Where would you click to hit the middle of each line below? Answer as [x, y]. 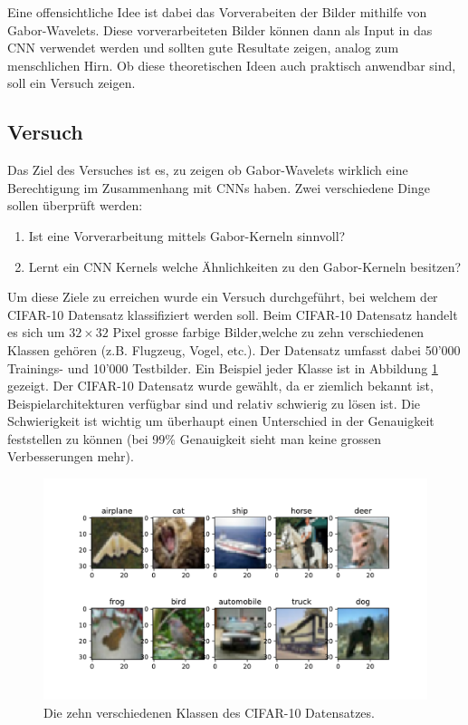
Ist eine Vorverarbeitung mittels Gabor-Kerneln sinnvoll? [187, 235]
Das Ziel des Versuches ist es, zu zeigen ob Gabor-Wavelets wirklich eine [208, 170]
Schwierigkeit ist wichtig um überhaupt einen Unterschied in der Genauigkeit [221, 421]
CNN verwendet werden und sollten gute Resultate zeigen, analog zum [203, 48]
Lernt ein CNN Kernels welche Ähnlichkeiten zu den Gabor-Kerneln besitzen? [245, 266]
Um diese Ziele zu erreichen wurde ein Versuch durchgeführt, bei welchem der [223, 297]
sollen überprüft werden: [75, 205]
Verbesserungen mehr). [71, 456]
